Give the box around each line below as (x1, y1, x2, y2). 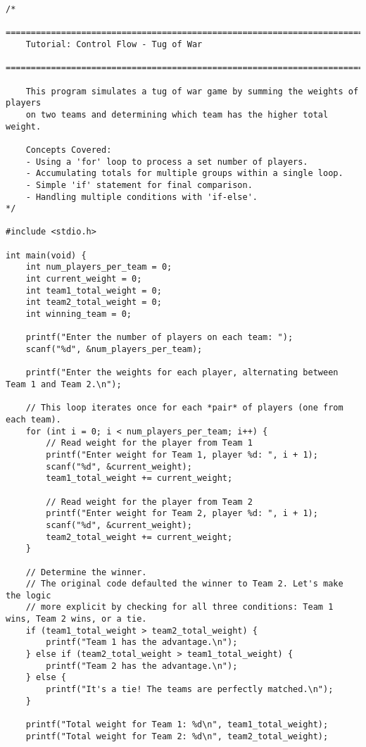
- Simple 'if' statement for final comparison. (25, 180, 253, 190)
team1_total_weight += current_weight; (46, 473, 233, 484)
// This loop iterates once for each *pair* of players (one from (25, 403, 343, 413)
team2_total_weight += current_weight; (46, 532, 233, 542)
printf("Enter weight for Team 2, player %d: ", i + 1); (46, 508, 318, 519)
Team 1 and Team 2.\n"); (6, 379, 122, 389)
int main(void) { (6, 250, 87, 260)
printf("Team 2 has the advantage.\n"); (46, 660, 238, 671)
